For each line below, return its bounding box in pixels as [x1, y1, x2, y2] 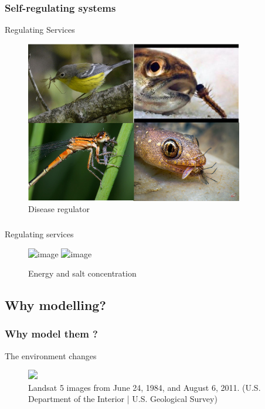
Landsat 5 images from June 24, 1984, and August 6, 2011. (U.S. [28, 381, 261, 393]
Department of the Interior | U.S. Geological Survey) [28, 393, 218, 405]
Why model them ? [5, 326, 98, 341]
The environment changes [5, 349, 97, 362]
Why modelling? [5, 296, 106, 314]
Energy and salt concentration [28, 267, 137, 280]
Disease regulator [28, 203, 90, 215]
